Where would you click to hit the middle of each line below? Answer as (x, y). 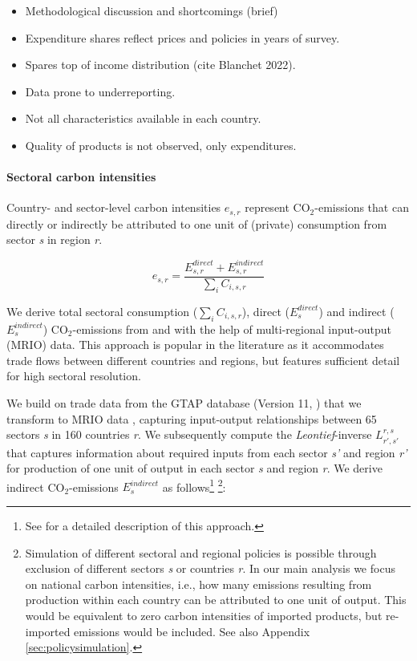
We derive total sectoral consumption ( (102, 311)
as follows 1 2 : (194, 485)
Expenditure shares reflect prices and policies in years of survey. (182, 37)
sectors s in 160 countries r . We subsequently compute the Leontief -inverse (189, 434)
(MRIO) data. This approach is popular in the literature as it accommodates (195, 345)
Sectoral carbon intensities (81, 177)
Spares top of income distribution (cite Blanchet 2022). (160, 65)
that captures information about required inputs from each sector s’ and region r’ (207, 452)
